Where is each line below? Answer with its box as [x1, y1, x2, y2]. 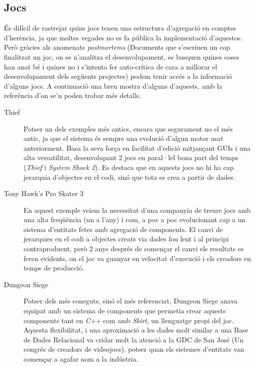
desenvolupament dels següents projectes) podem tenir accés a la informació [4, 71, 232, 81]
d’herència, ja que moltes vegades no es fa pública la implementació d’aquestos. [4, 32, 243, 42]
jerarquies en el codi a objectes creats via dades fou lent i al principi [24, 234, 229, 244]
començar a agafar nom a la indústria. [24, 354, 139, 364]
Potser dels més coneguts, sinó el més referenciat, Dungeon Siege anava [24, 296, 238, 306]
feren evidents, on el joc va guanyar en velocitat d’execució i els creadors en [24, 253, 251, 263]
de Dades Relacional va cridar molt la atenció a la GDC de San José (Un [24, 334, 244, 344]
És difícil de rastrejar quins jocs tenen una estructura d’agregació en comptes [4, 23, 236, 33]
